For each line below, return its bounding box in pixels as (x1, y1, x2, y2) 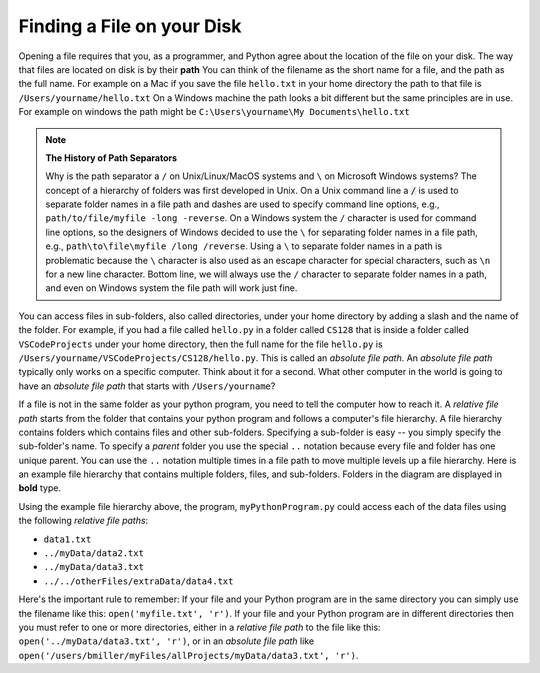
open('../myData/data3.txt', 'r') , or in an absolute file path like (18, 635, 315, 647)
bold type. (18, 482, 62, 494)
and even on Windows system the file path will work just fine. (45, 282, 298, 294)
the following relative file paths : (18, 515, 149, 527)
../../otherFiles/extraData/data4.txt (43, 575, 234, 587)
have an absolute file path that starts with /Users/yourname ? (18, 380, 276, 392)
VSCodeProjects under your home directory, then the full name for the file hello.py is (18, 338, 384, 350)
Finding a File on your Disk (18, 15, 242, 37)
